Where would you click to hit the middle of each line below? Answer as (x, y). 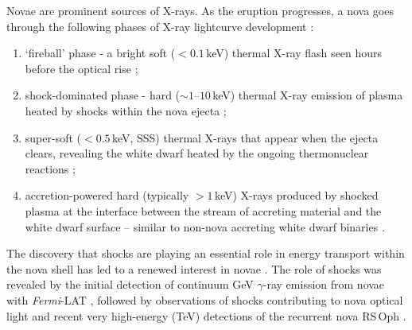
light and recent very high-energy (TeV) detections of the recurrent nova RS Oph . (206, 315)
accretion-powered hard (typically (107, 195)
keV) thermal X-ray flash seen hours (294, 53)
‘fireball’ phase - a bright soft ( (100, 53)
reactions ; (50, 168)
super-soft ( (53, 137)
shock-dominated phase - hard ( (103, 95)
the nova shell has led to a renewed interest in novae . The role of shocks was (194, 268)
